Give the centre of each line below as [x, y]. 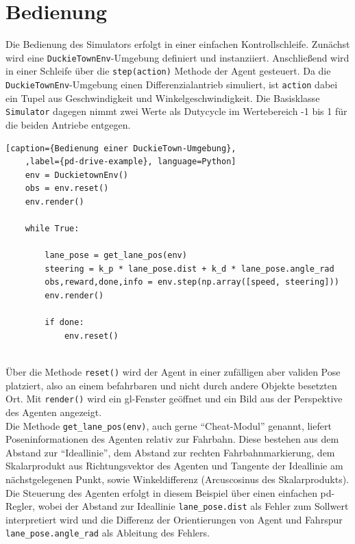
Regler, [21, 506]
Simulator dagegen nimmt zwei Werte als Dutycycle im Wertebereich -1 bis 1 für [176, 111]
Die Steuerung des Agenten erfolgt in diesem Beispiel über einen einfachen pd [169, 492]
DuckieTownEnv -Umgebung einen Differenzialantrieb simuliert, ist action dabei [172, 85]
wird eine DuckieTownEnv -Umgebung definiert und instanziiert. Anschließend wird [177, 57]
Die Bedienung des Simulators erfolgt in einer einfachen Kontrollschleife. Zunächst [178, 44]
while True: [52, 229]
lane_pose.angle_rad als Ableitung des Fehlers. [108, 533]
